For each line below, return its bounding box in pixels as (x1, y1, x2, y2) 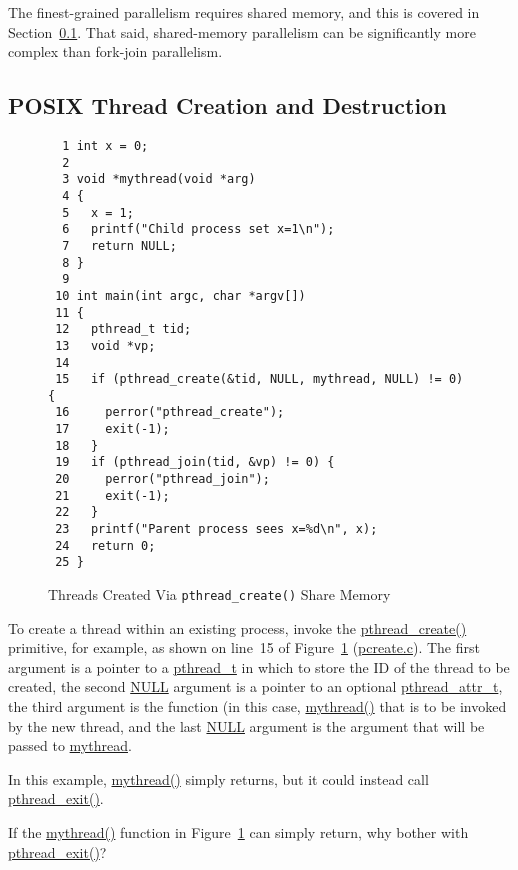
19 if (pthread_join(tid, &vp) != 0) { (55, 455, 335, 470)
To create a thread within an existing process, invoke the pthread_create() (8, 617, 467, 638)
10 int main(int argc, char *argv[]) (55, 288, 306, 303)
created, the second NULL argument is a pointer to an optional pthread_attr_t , (8, 676, 503, 697)
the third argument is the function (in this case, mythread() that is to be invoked (8, 696, 507, 717)
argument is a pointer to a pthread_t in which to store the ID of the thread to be (8, 656, 510, 677)
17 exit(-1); (55, 422, 170, 437)
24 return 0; (55, 538, 156, 553)
